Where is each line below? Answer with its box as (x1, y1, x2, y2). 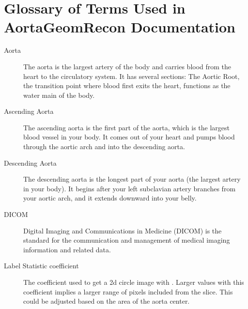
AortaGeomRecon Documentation (4, 17, 235, 37)
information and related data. (23, 244, 111, 254)
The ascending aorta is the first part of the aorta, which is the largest (23, 122, 230, 132)
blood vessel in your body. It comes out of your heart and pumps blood (23, 132, 235, 142)
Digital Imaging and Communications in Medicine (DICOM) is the (23, 225, 222, 235)
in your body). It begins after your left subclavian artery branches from (23, 183, 236, 193)
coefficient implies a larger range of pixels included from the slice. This (23, 286, 233, 296)
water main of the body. (23, 90, 95, 100)
